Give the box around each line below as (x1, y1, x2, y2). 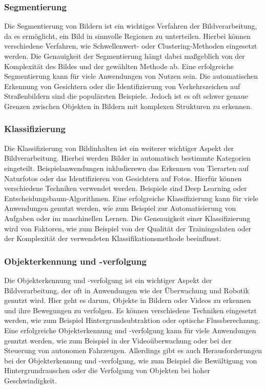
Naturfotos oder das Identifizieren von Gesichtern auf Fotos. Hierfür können (4, 172, 242, 183)
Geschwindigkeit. (4, 375, 57, 385)
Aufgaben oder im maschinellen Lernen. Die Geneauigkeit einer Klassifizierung (4, 212, 251, 223)
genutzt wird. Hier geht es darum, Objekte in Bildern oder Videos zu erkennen (4, 295, 251, 306)
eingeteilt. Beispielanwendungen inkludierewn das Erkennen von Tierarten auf (4, 162, 249, 173)
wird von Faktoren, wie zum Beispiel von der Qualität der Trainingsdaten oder (4, 223, 252, 233)
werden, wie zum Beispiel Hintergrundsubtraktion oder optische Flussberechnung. (4, 315, 260, 326)
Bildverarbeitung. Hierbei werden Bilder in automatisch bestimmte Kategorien (4, 153, 251, 163)
